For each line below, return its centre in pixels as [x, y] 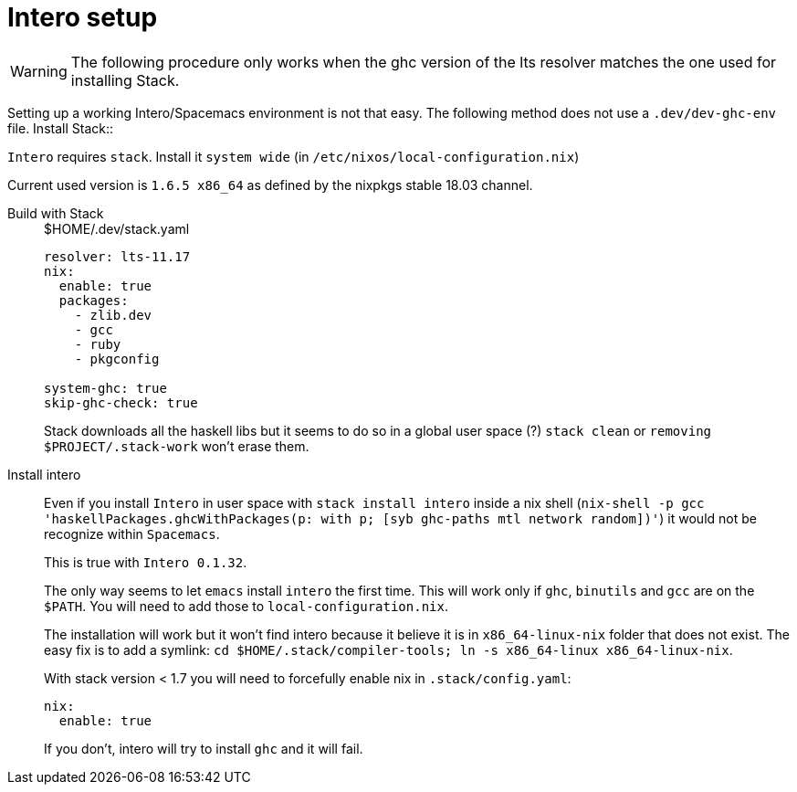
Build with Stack [56, 213]
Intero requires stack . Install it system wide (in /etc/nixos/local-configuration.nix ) [294, 156]
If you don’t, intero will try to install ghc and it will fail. [204, 748]
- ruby [98, 344]
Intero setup [83, 17]
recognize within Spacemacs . [132, 533]
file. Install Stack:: [60, 128]
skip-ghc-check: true [121, 402]
